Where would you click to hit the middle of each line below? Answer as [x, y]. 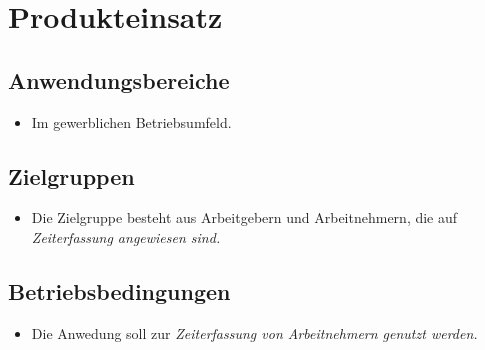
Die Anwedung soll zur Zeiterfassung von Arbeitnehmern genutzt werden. [254, 332]
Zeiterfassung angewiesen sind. [126, 236]
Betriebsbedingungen [119, 290]
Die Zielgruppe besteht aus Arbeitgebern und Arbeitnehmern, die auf [244, 217]
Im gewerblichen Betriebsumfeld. [131, 121]
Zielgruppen [71, 175]
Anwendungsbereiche [119, 79]
